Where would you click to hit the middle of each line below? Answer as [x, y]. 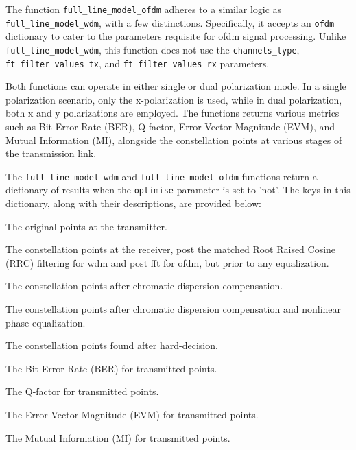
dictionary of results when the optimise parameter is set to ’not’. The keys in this [178, 190]
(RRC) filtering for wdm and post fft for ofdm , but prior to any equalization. [167, 262]
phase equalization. [46, 322]
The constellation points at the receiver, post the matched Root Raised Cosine [171, 249]
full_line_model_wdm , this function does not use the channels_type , [153, 49]
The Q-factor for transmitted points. [82, 391]
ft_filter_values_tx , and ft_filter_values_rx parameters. [138, 63]
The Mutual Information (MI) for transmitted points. [118, 437]
